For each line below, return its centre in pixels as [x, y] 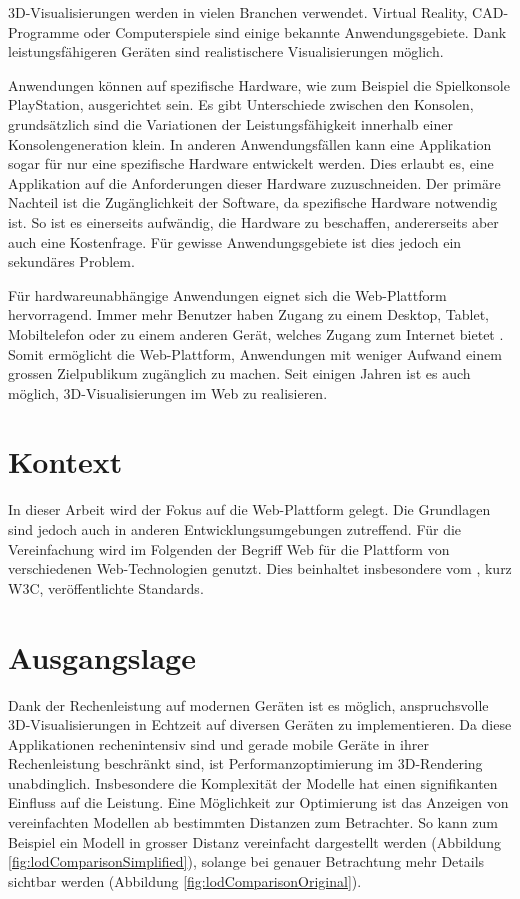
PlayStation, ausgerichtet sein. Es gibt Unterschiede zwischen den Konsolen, [241, 104]
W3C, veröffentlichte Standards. [106, 587]
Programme [44, 31]
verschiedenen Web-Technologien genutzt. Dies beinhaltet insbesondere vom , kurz [260, 568]
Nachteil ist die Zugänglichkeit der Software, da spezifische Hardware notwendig [253, 202]
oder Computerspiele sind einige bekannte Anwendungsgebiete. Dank [295, 31]
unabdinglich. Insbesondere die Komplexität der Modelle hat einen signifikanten [253, 782]
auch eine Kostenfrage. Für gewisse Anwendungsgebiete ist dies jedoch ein [235, 241]
